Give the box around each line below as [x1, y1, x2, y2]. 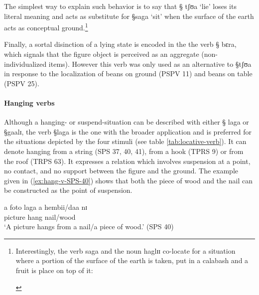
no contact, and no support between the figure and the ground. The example [4, 165, 238, 176]
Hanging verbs [4, 98, 55, 108]
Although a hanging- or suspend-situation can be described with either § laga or [4, 117, 249, 127]
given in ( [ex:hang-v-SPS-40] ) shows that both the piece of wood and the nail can [4, 175, 253, 185]
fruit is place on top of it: [15, 265, 93, 275]
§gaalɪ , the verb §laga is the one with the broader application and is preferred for [4, 126, 252, 137]
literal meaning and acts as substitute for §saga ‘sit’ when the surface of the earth [4, 10, 254, 21]
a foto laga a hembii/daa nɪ [4, 201, 88, 212]
